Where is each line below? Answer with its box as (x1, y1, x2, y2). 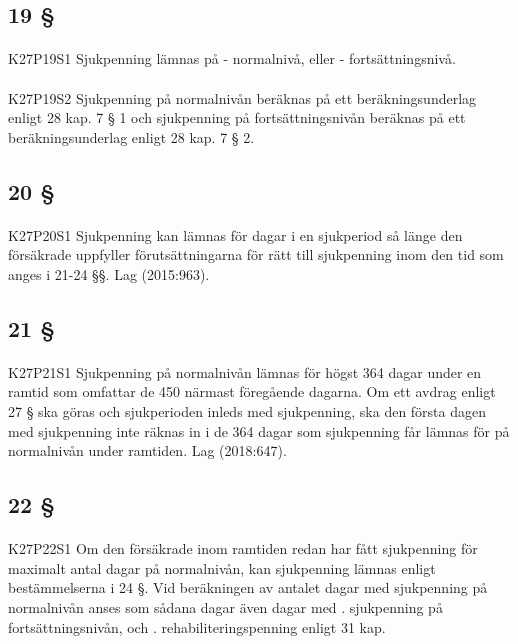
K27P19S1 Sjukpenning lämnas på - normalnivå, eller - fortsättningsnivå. (8, 48, 456, 69)
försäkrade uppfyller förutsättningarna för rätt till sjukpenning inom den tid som (8, 244, 504, 265)
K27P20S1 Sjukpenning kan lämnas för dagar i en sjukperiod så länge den (8, 224, 463, 245)
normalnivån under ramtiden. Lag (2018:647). (8, 440, 287, 461)
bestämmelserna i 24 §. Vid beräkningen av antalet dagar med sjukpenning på (8, 577, 488, 598)
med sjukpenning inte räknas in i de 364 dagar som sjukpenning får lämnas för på (8, 420, 510, 441)
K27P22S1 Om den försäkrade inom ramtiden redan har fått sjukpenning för (8, 538, 478, 559)
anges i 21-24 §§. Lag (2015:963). (8, 263, 210, 284)
